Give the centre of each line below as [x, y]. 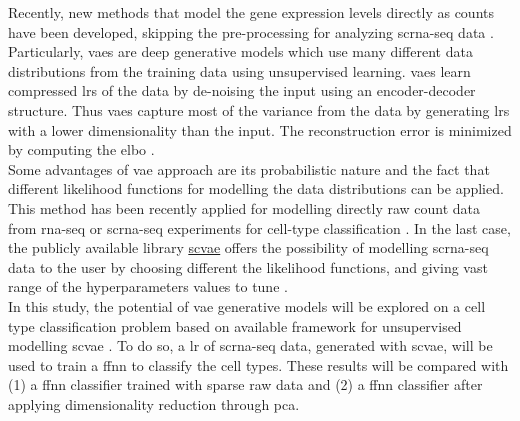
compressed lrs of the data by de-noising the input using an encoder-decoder [242, 90]
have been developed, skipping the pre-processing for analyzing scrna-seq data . [251, 31]
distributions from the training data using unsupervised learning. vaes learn [239, 70]
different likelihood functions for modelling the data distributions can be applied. [256, 188]
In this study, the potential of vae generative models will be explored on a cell [247, 305]
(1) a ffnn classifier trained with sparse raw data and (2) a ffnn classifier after [245, 384]
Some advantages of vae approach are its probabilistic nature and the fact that [249, 168]
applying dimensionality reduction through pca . [154, 403]
